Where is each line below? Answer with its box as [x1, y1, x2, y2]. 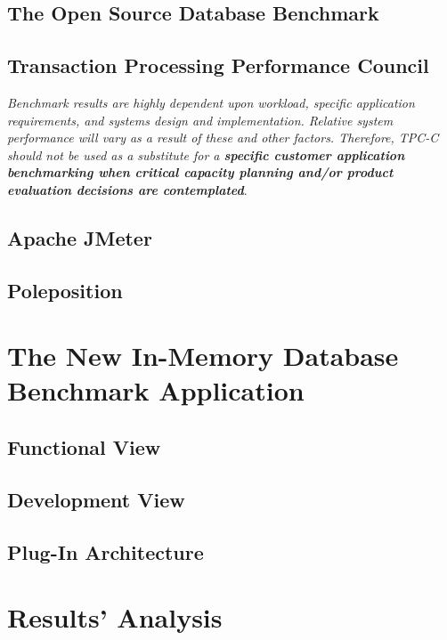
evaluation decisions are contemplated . [7, 180, 248, 198]
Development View [7, 485, 185, 513]
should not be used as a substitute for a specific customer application [7, 145, 405, 164]
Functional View [7, 433, 161, 461]
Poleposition [7, 276, 123, 304]
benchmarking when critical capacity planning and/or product [7, 163, 394, 182]
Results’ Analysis [7, 599, 223, 636]
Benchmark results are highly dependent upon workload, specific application [7, 93, 415, 111]
